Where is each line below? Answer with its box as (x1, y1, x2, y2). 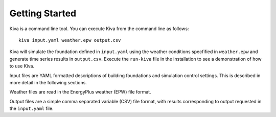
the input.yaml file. (9, 105, 54, 112)
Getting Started (9, 8, 77, 19)
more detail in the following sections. (9, 79, 87, 85)
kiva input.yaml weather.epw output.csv (18, 37, 121, 43)
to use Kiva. (9, 63, 35, 69)
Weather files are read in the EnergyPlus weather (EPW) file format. (9, 89, 151, 95)
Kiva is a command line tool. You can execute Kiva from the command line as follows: (9, 26, 189, 32)
